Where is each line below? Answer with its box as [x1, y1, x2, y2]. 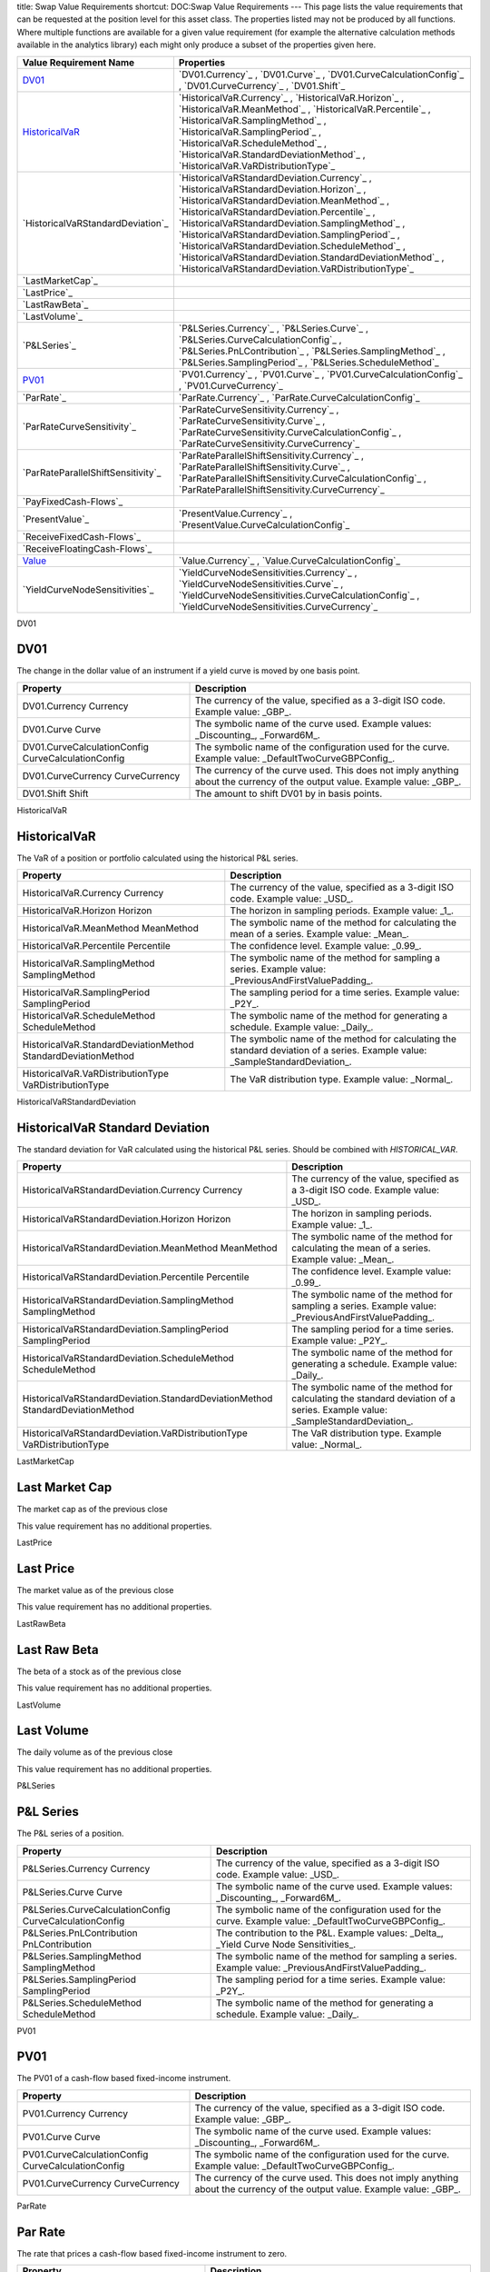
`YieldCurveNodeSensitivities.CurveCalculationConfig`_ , [178, 589, 420, 602]
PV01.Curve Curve [22, 2130, 101, 2143]
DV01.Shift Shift [22, 787, 89, 800]
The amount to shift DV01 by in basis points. [195, 787, 383, 800]
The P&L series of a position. [16, 1828, 124, 1839]
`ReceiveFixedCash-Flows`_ [22, 530, 142, 543]
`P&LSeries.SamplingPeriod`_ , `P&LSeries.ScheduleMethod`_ [178, 355, 439, 368]
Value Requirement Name [22, 55, 135, 68]
